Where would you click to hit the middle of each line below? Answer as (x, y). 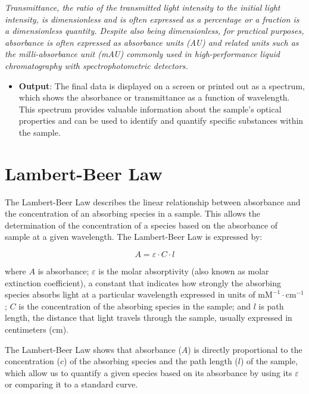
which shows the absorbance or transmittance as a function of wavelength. (154, 97)
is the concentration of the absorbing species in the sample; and (135, 306)
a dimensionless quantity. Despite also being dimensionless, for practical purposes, (154, 31)
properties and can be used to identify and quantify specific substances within (161, 121)
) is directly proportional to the (245, 349)
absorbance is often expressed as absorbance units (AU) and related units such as (152, 42)
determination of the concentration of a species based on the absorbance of (141, 225)
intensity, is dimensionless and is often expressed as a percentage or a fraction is (152, 19)
